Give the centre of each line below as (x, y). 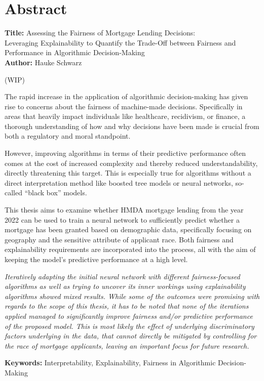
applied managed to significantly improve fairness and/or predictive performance (129, 315)
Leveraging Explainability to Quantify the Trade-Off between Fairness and (120, 42)
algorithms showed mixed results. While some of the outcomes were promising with (132, 296)
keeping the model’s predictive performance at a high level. (96, 259)
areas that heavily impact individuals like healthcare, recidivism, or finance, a (125, 116)
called (13, 193)
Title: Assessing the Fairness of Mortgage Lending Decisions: (100, 33)
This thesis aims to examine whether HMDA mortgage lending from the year (124, 210)
